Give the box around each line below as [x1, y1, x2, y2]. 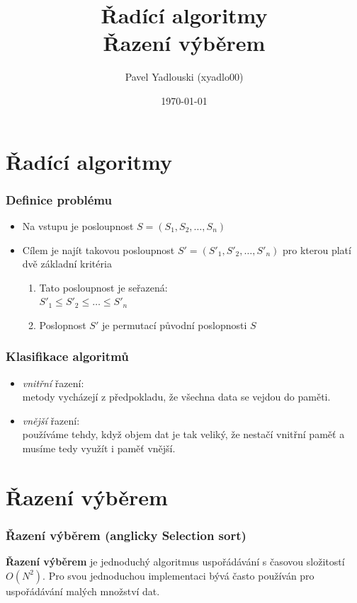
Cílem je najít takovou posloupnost [22, 242, 175, 257]
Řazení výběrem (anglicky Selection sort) [6, 526, 246, 544]
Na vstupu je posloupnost [22, 218, 134, 233]
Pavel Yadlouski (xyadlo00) [125, 69, 244, 84]
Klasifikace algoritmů [6, 348, 129, 365]
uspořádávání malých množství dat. [6, 583, 160, 598]
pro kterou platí [282, 242, 351, 257]
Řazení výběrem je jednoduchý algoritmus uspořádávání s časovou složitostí [6, 554, 345, 569]
